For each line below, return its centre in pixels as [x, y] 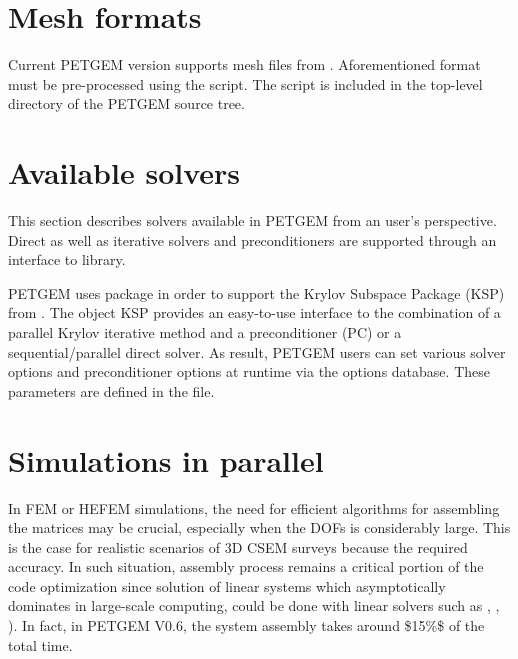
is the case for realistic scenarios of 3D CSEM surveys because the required [238, 546]
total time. [40, 644]
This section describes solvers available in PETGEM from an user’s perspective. [252, 220]
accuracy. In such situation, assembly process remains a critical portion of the [246, 566]
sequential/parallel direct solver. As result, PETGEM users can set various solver [257, 351]
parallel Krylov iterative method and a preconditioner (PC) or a [205, 332]
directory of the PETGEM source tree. [126, 103]
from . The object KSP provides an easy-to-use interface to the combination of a [254, 312]
